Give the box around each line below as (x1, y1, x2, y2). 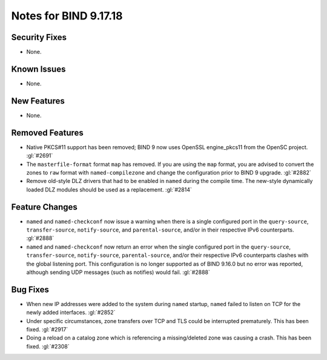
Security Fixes (11, 32, 67, 42)
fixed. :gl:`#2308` (26, 342, 70, 350)
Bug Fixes (11, 284, 50, 295)
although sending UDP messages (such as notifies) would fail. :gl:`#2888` (26, 268, 210, 276)
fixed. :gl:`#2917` (26, 326, 68, 333)
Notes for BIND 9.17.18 (11, 9, 123, 22)
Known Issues (11, 64, 66, 74)
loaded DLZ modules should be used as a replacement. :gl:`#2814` (26, 185, 192, 193)
